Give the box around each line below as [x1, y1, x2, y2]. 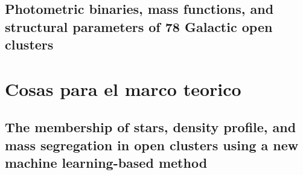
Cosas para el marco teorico [5, 76, 241, 101]
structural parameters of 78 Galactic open [5, 17, 273, 36]
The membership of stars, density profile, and [5, 118, 296, 136]
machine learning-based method [5, 153, 208, 172]
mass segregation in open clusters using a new [5, 135, 299, 154]
